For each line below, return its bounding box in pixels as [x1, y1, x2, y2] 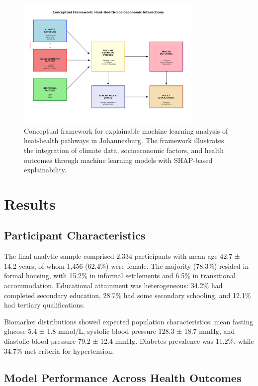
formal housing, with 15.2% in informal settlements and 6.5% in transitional [4, 270, 236, 281]
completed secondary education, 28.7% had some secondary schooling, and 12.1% [4, 290, 251, 300]
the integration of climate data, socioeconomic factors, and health [24, 145, 224, 155]
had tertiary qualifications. [4, 300, 85, 310]
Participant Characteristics [4, 228, 146, 243]
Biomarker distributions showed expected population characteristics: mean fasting [4, 316, 253, 326]
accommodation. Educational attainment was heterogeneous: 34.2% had [4, 280, 223, 291]
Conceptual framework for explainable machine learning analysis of [24, 125, 228, 136]
